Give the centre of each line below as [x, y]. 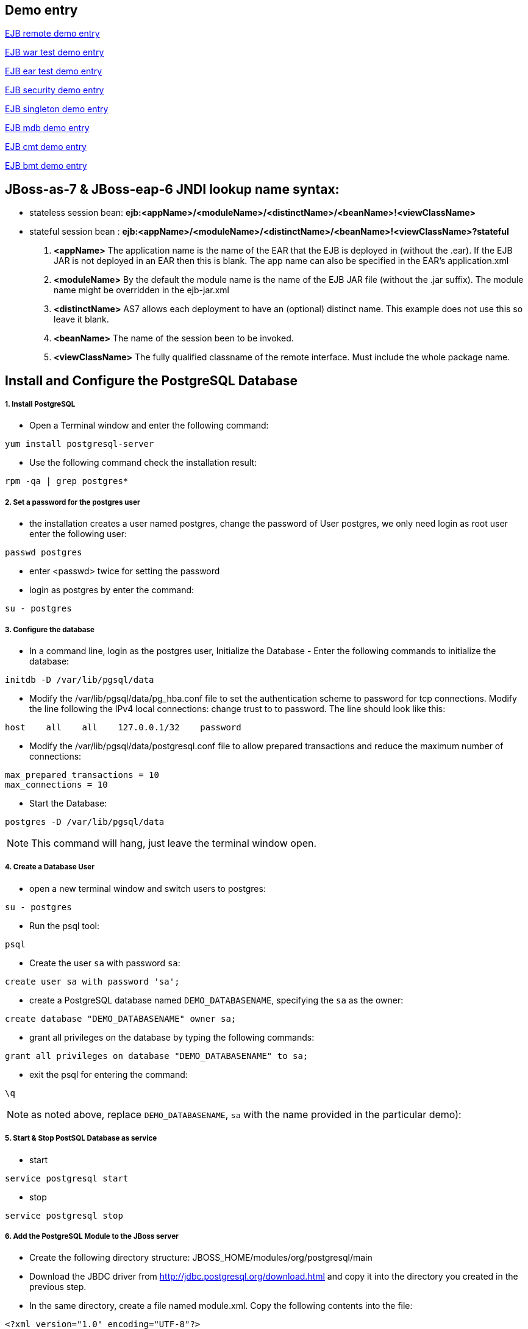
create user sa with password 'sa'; [92, 981]
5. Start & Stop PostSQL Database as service [81, 1138]
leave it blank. [81, 319]
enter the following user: [78, 534]
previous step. [58, 1287]
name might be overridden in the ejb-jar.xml [141, 290]
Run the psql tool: [64, 925]
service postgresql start [67, 1178]
